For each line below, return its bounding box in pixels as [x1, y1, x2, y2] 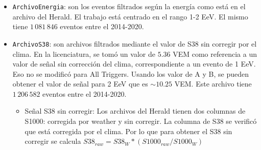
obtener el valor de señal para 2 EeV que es [12, 78, 148, 89]
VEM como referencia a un [173, 48, 257, 59]
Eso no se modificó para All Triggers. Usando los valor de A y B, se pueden [12, 68, 249, 79]
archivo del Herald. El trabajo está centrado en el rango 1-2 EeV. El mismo [12, 11, 248, 22]
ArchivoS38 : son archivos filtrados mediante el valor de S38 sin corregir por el [12, 38, 257, 49]
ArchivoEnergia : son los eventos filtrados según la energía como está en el [12, 1, 246, 11]
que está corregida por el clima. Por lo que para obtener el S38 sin [25, 125, 232, 136]
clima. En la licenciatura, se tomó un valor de [12, 48, 155, 59]
